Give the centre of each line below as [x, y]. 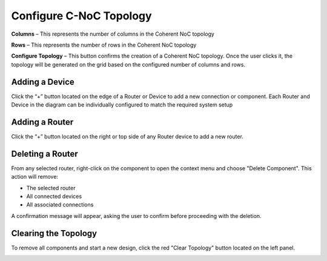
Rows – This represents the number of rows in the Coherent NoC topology [104, 45]
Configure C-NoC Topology [81, 16]
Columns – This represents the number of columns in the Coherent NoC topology [113, 34]
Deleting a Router [45, 154]
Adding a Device [43, 82]
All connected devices [54, 196]
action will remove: [35, 177]
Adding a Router [42, 122]
